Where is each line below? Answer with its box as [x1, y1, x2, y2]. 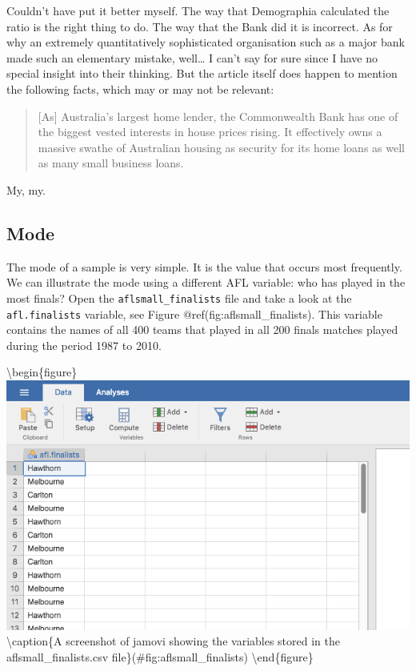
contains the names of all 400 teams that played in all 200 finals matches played [6, 321, 398, 338]
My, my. [6, 181, 46, 198]
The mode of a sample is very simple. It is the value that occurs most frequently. [6, 258, 402, 275]
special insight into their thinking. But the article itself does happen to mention [6, 65, 398, 82]
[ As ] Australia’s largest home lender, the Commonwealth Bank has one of [38, 107, 398, 124]
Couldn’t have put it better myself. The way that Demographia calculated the [6, 2, 390, 18]
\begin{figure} [6, 364, 78, 380]
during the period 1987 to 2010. [6, 336, 162, 353]
